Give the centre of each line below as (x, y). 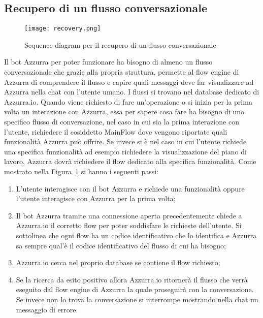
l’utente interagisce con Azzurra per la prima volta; (96, 198)
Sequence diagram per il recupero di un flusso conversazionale (120, 44)
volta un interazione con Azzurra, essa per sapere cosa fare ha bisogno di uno (124, 112)
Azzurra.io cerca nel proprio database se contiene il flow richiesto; (118, 262)
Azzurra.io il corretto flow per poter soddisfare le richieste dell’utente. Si (129, 225)
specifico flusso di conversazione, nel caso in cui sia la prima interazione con (122, 122)
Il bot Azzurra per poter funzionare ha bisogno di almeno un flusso (108, 62)
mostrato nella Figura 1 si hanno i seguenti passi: (81, 171)
